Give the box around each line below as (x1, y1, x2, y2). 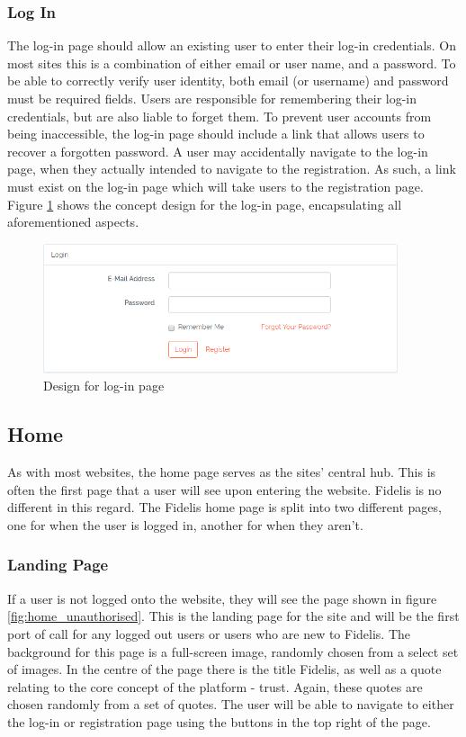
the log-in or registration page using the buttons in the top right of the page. (7, 712, 431, 731)
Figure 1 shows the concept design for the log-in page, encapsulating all (7, 194, 402, 213)
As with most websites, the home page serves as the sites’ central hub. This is (7, 463, 436, 481)
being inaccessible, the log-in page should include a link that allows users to (7, 124, 425, 143)
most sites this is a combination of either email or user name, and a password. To (7, 53, 456, 72)
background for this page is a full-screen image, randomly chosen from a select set (7, 642, 459, 661)
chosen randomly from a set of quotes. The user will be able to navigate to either (7, 695, 454, 714)
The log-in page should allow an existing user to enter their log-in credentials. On (7, 36, 457, 55)
